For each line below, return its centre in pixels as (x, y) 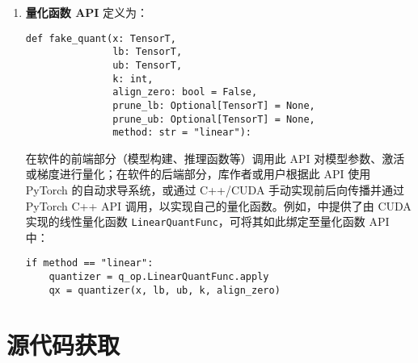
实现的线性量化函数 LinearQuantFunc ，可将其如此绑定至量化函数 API (207, 221)
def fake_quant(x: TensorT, (101, 38)
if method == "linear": (89, 263)
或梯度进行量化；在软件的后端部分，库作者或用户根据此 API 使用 (198, 174)
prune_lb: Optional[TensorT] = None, (214, 105)
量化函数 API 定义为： (87, 12)
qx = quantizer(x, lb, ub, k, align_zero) (165, 290)
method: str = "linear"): (182, 133)
